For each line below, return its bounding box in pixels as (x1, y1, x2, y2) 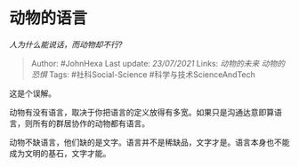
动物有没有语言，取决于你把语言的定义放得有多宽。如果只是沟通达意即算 (9, 107, 274, 117)
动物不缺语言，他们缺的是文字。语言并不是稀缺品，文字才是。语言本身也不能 (9, 137, 290, 147)
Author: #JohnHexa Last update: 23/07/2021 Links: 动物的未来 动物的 (30, 58, 286, 68)
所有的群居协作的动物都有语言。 (32, 117, 149, 129)
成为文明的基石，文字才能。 (9, 147, 111, 158)
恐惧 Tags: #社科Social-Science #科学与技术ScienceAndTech (30, 68, 256, 80)
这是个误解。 (9, 88, 56, 99)
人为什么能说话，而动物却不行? (9, 39, 123, 50)
